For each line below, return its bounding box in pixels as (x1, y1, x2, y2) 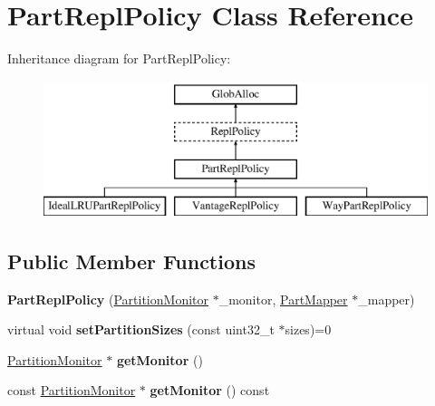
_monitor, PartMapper (218, 289, 348, 308)
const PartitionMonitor (7, 381, 136, 400)
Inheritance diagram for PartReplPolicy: (7, 49, 231, 68)
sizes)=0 (285, 320, 332, 339)
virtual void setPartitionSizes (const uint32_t (7, 320, 275, 339)
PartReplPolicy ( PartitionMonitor (7, 289, 208, 308)
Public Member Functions (7, 246, 256, 275)
